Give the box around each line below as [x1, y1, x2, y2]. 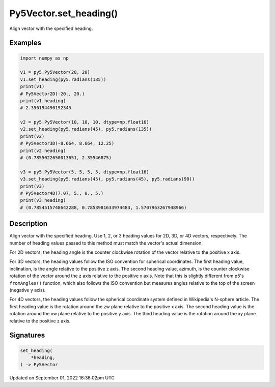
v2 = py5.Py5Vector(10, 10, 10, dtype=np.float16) [20, 120, 150, 125]
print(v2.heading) [20, 147, 66, 154]
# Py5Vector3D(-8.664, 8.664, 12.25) [20, 140, 115, 146]
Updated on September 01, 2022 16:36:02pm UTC [9, 375, 115, 381]
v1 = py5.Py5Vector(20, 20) [20, 69, 90, 75]
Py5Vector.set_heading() [9, 8, 118, 19]
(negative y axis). [9, 287, 46, 293]
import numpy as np [20, 55, 69, 61]
